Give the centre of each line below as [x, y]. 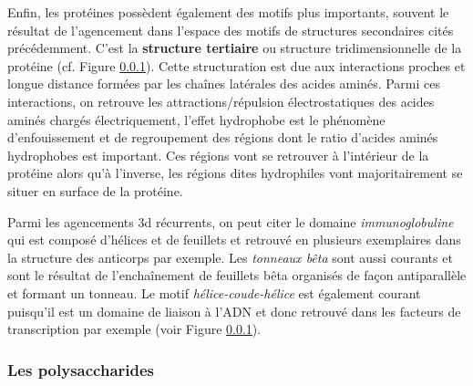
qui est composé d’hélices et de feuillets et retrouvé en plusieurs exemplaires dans [234, 240]
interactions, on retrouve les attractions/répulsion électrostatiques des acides [221, 101]
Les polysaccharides [81, 369]
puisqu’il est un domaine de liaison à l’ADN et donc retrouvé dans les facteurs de [234, 311]
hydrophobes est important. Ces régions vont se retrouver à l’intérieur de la [218, 155]
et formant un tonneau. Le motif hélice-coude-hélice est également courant [214, 292]
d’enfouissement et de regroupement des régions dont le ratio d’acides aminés [223, 137]
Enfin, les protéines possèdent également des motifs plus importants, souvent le [228, 12]
